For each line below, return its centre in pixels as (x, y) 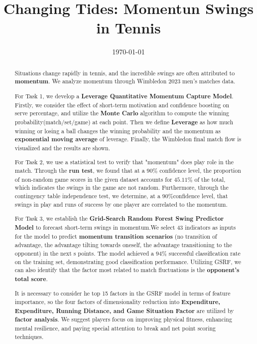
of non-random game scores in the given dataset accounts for (93, 179)
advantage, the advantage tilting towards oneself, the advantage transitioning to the (123, 245)
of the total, (210, 179)
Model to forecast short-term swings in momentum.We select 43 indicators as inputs (125, 227)
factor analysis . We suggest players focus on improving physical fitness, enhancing (123, 320)
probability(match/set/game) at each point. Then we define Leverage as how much (124, 122)
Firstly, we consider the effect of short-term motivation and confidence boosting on (122, 105)
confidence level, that (200, 196)
